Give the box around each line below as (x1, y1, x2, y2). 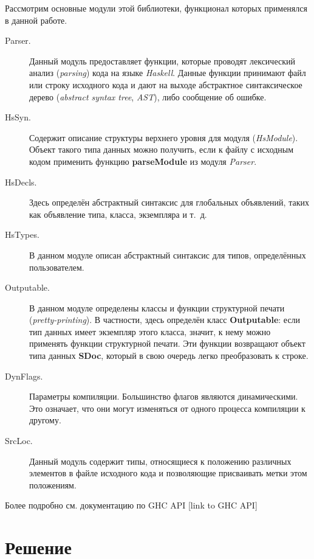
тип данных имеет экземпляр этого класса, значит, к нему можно (29, 325, 271, 338)
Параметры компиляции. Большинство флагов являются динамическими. (29, 390, 298, 403)
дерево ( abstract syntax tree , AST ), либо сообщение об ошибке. (29, 90, 267, 103)
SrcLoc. (5, 434, 33, 447)
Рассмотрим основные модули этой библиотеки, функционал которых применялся (5, 2, 307, 14)
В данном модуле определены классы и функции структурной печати (29, 301, 285, 314)
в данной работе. (5, 13, 67, 26)
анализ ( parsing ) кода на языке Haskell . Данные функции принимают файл (29, 66, 306, 79)
